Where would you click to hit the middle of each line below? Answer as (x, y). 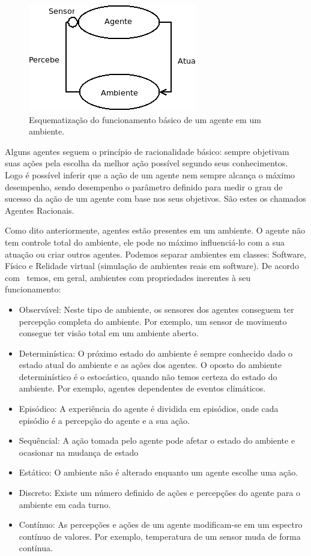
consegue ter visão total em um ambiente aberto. (109, 333)
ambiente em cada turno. (65, 504)
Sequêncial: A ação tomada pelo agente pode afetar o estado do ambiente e (157, 440)
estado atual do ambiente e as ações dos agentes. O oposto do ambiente (150, 365)
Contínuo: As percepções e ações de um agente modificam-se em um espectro (161, 524)
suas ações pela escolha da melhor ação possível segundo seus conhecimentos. (146, 163)
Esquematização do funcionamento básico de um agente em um (145, 119)
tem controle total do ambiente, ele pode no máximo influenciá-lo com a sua (145, 242)
